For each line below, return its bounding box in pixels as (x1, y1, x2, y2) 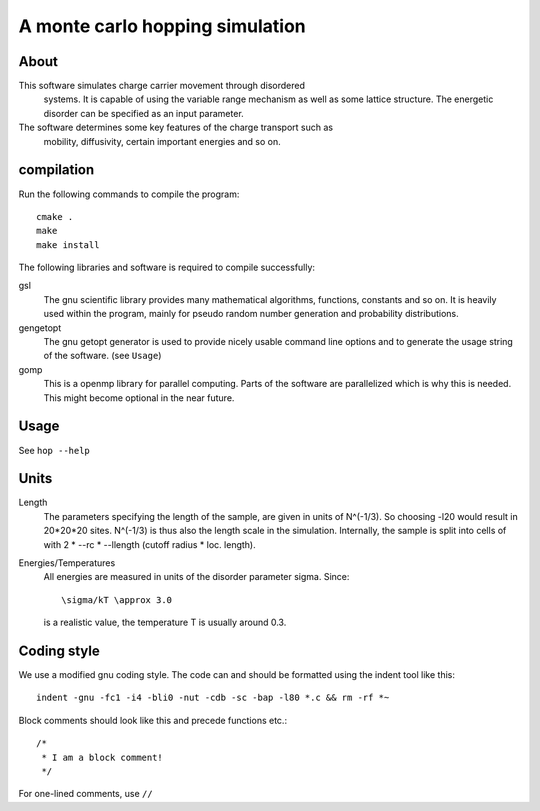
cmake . (36, 211, 74, 222)
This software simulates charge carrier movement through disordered (18, 80, 305, 92)
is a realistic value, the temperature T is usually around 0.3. (43, 616, 287, 629)
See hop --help (18, 444, 90, 456)
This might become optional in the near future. (43, 391, 235, 404)
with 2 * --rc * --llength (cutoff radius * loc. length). (43, 538, 256, 550)
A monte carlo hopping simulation (18, 15, 307, 37)
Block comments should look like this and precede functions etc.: (18, 714, 288, 726)
